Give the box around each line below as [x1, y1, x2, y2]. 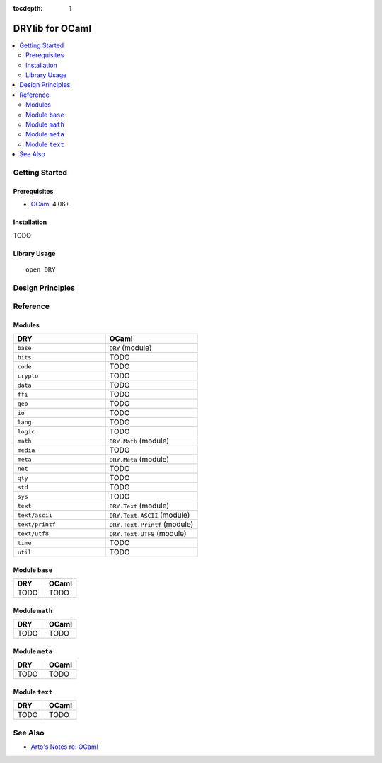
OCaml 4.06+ [30, 200, 70, 209]
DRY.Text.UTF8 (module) [109, 529, 187, 539]
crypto [17, 372, 39, 380]
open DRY [25, 265, 56, 274]
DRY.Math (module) [109, 436, 170, 445]
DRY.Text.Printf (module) [109, 520, 194, 530]
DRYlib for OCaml [13, 22, 92, 35]
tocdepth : [13, 4, 43, 12]
